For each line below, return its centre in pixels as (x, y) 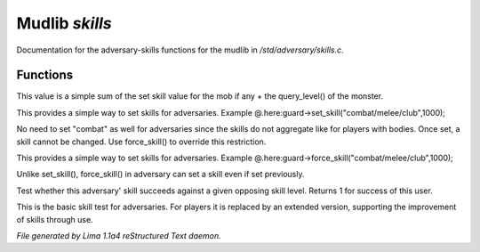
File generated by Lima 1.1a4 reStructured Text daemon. (119, 235)
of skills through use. (55, 219)
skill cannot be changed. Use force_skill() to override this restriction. (141, 142)
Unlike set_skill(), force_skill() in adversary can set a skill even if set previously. (160, 175)
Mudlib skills (64, 23)
